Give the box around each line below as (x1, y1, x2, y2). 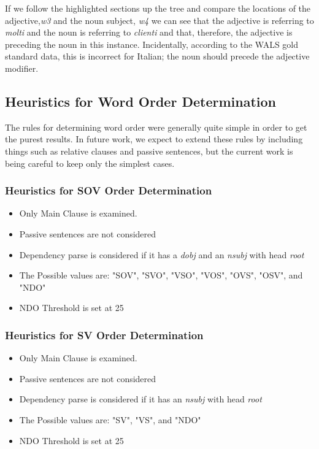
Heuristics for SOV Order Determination (5, 183, 212, 198)
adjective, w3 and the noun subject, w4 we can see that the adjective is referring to (5, 13, 314, 26)
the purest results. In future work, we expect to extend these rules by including (5, 132, 303, 145)
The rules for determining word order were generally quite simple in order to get (5, 120, 307, 133)
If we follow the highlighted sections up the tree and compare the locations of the (5, 2, 311, 14)
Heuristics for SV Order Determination (5, 327, 204, 342)
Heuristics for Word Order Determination (5, 91, 276, 110)
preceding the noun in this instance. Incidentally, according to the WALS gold (5, 37, 299, 50)
